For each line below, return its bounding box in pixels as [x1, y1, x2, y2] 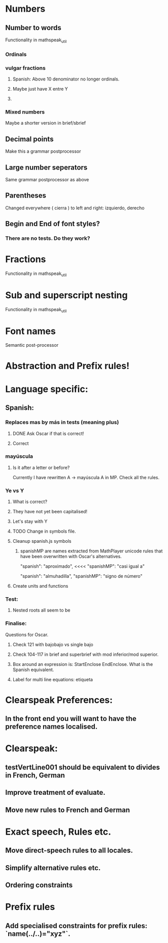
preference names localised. [5, 723, 98, 731]
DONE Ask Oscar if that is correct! [12, 430, 84, 436]
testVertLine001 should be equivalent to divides [5, 763, 160, 771]
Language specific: [5, 383, 88, 395]
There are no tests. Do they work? [5, 235, 90, 242]
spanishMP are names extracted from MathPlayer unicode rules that [20, 548, 163, 554]
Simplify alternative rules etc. [5, 864, 101, 872]
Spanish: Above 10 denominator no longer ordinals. [12, 76, 120, 82]
